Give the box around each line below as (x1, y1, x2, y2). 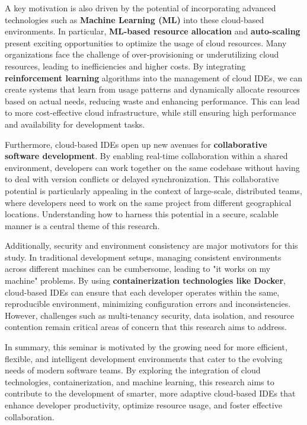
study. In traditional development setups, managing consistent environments (5, 250, 282, 263)
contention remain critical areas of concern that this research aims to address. (5, 321, 287, 333)
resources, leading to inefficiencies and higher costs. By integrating (5, 59, 246, 72)
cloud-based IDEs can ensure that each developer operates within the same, (5, 286, 280, 298)
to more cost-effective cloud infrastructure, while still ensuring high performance (5, 106, 296, 119)
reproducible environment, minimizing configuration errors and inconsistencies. (5, 297, 291, 310)
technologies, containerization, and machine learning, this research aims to (5, 375, 274, 388)
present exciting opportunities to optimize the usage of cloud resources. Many (5, 36, 287, 49)
